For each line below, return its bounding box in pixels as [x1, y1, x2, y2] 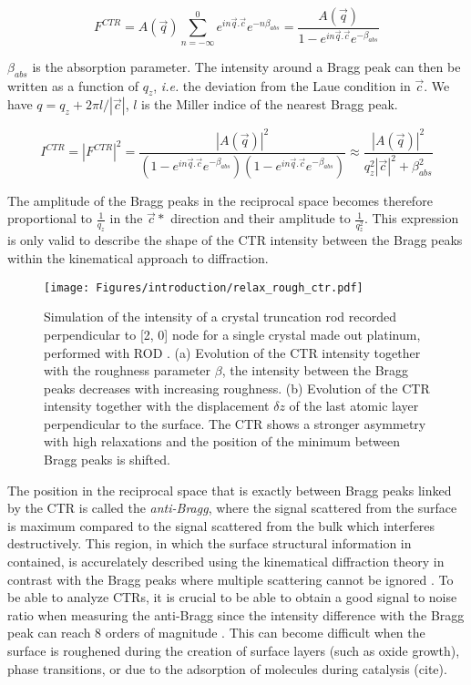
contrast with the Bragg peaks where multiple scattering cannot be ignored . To [7, 569, 454, 588]
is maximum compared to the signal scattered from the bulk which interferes [7, 516, 435, 535]
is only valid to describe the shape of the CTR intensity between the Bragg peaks [7, 230, 463, 250]
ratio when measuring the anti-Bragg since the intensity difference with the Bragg [7, 605, 465, 624]
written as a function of [7, 76, 139, 95]
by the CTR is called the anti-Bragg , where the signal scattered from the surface [7, 498, 457, 517]
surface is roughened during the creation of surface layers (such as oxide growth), [7, 641, 460, 660]
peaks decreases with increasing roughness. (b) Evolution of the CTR [44, 378, 430, 397]
